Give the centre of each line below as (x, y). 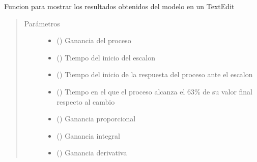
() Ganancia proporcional (96, 119)
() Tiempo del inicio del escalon (106, 57)
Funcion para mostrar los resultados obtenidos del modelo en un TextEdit (119, 6)
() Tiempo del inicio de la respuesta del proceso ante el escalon (155, 74)
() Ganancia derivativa (92, 153)
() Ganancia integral (88, 135)
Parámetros (42, 23)
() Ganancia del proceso (94, 40)
